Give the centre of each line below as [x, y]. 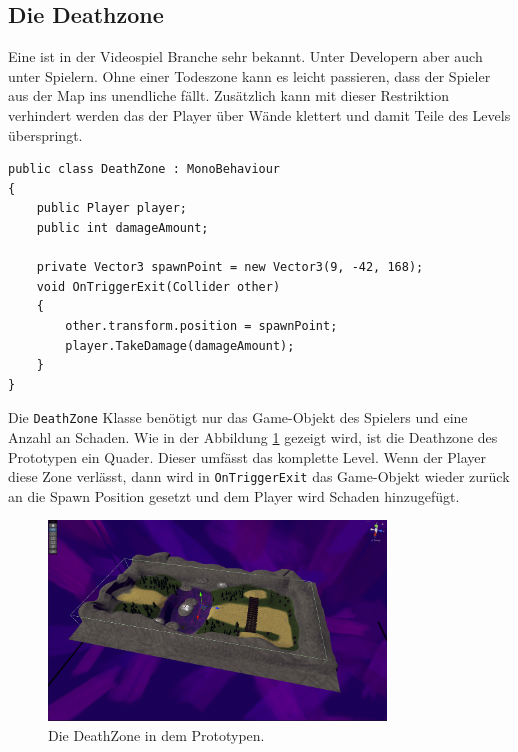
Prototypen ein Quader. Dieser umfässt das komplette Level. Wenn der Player [247, 456]
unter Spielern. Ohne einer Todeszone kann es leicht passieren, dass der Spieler [249, 75]
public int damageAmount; [122, 227]
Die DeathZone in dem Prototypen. [156, 734]
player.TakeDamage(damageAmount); [180, 345]
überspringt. [45, 134]
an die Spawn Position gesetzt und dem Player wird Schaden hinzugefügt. [234, 495]
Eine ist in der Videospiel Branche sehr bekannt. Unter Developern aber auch [245, 56]
